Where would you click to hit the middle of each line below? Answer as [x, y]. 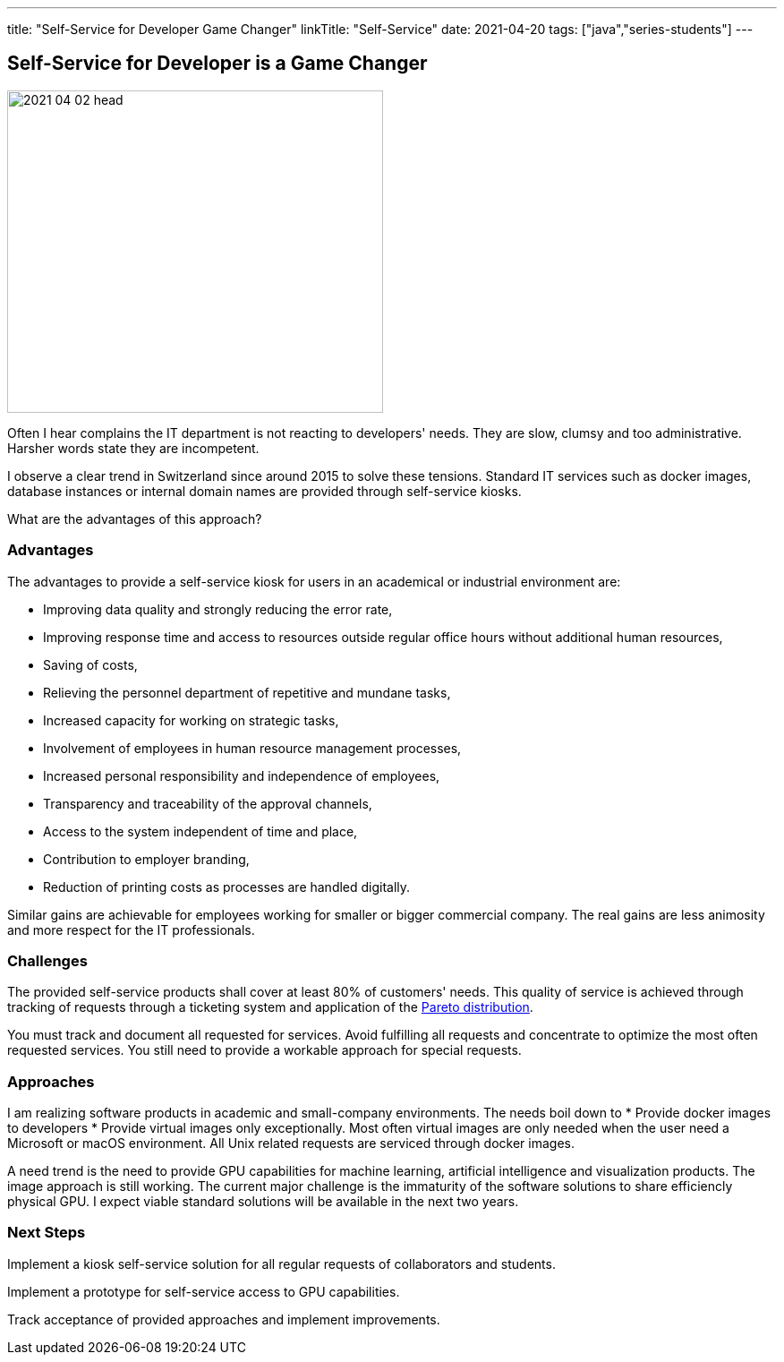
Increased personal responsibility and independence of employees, [242, 775]
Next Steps [47, 1233]
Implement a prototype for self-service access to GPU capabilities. [204, 1291]
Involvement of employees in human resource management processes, [252, 748]
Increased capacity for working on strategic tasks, [191, 720]
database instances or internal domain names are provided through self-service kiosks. [264, 491]
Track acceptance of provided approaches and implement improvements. [224, 1319]
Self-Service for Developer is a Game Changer [217, 64]
